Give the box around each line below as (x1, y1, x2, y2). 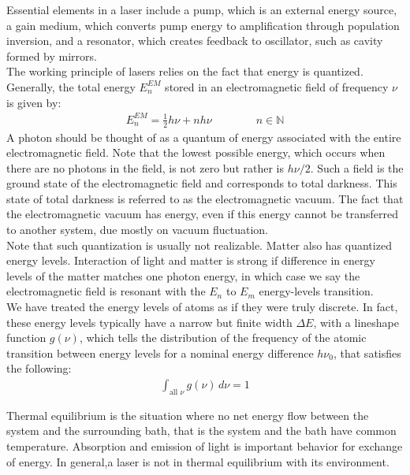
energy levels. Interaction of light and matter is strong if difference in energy (6, 252, 375, 269)
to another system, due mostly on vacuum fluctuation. (6, 221, 268, 238)
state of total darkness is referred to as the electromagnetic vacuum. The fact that (6, 190, 404, 206)
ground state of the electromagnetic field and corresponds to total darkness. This (6, 175, 397, 191)
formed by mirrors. (6, 47, 97, 64)
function (6, 329, 47, 346)
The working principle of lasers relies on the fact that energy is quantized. (6, 63, 363, 80)
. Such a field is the (310, 159, 404, 176)
